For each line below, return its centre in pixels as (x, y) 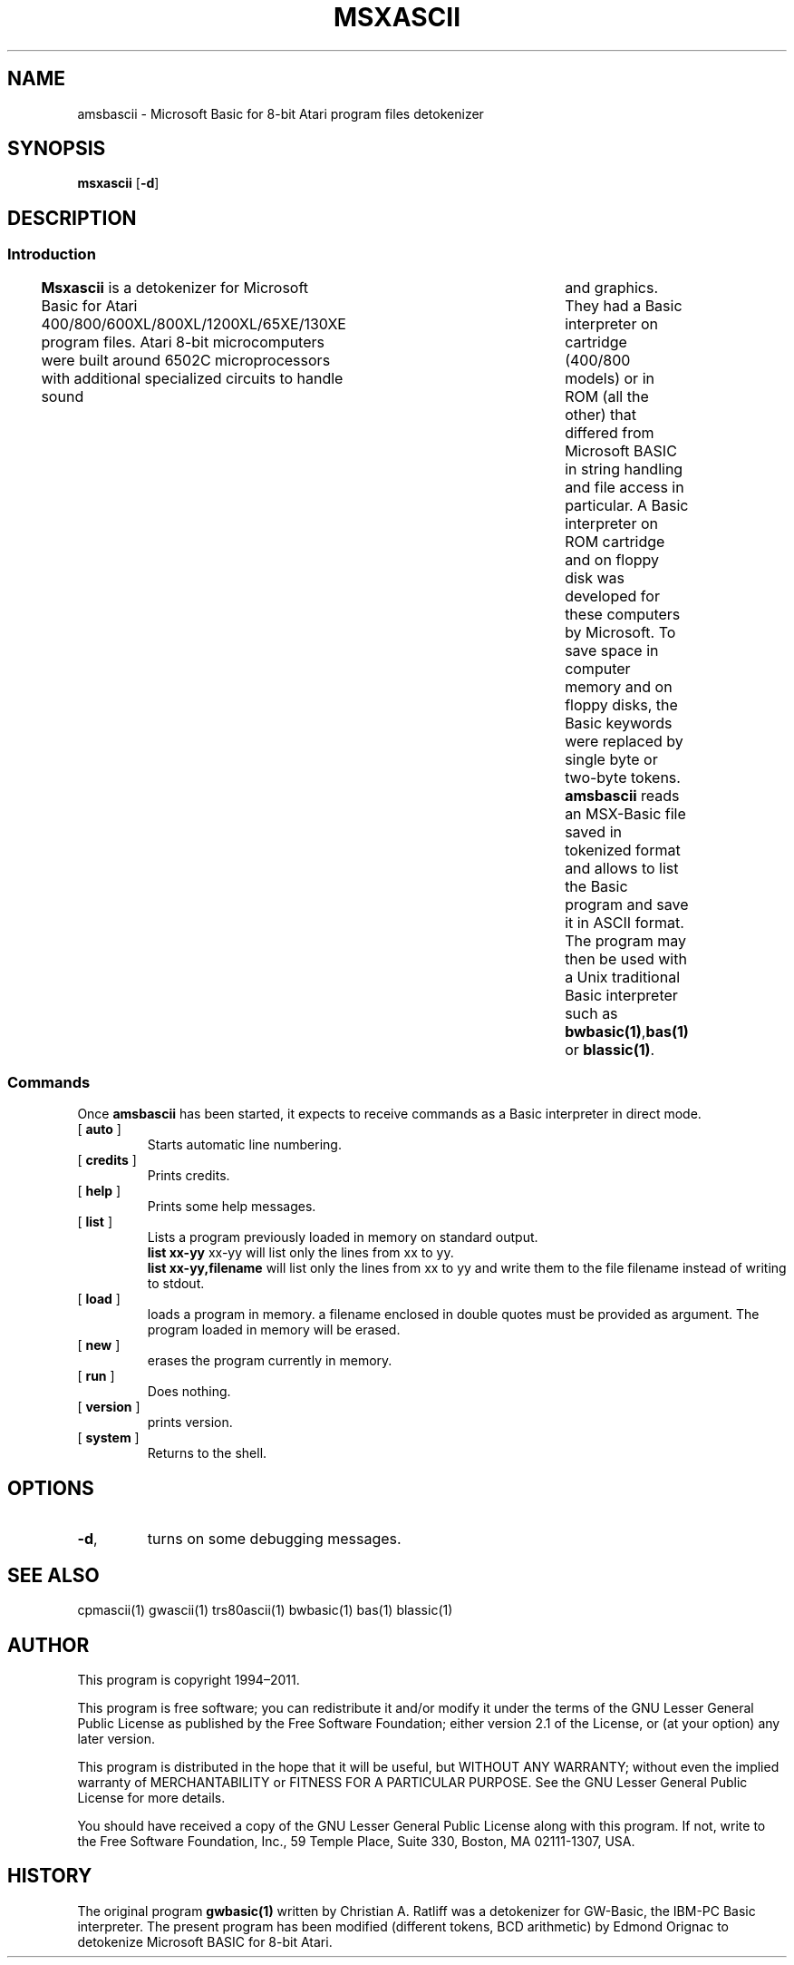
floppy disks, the (621, 704)
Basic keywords (619, 723)
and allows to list (622, 868)
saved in (593, 831)
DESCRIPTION (72, 218)
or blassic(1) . (610, 1049)
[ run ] (96, 1376)
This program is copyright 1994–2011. (189, 1679)
